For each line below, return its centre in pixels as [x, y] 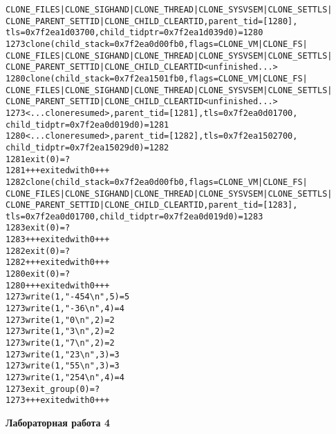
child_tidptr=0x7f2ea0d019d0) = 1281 [87, 125]
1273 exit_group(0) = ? [53, 389]
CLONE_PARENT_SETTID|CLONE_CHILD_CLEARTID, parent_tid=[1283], [152, 205]
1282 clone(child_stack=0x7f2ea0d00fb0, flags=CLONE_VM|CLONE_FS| [157, 182]
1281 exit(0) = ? [38, 159]
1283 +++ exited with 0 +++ [58, 240]
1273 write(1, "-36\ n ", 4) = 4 [65, 309]
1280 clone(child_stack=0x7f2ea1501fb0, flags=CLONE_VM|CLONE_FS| [157, 78]
